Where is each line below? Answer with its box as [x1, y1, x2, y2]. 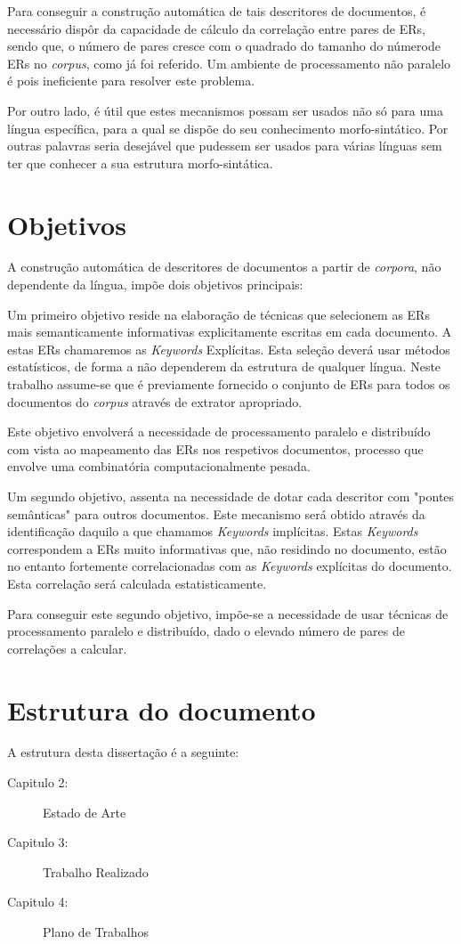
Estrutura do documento [7, 691, 316, 728]
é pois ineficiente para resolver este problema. [7, 71, 255, 90]
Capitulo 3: [7, 833, 69, 851]
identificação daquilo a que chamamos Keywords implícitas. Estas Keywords [7, 522, 418, 541]
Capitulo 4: [7, 892, 69, 911]
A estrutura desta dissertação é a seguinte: [7, 743, 239, 761]
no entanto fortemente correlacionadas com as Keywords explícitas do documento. [7, 557, 452, 575]
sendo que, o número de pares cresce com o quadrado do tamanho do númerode [7, 37, 441, 55]
